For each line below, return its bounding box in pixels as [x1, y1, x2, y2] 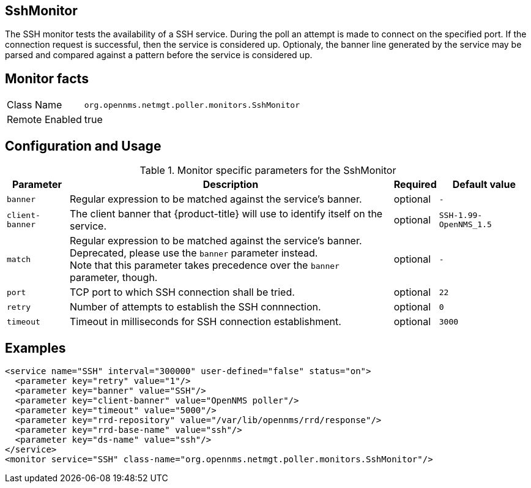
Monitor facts [5, 70, 89, 86]
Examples [5, 340, 66, 356]
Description [202, 178, 259, 191]
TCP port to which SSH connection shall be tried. [70, 286, 295, 299]
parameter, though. [70, 271, 158, 284]
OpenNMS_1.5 [439, 220, 492, 230]
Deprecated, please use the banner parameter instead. [70, 247, 318, 260]
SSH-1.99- [439, 211, 483, 220]
